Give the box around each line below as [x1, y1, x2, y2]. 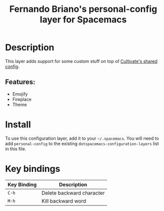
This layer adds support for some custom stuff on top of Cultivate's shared [5, 58, 158, 64]
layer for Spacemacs [40, 14, 127, 25]
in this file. [5, 146, 26, 152]
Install [5, 119, 31, 130]
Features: [5, 78, 36, 86]
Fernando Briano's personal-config [9, 3, 158, 15]
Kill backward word [41, 197, 87, 204]
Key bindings [5, 163, 60, 174]
